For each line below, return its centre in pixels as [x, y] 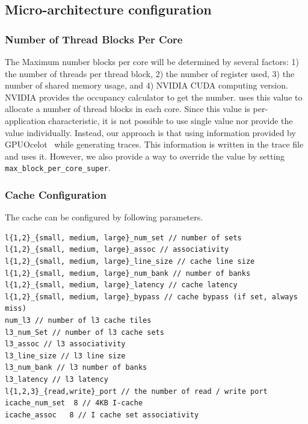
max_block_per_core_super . [58, 168]
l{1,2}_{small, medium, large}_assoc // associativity [117, 250]
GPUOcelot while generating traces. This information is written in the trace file [154, 144]
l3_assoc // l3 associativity [65, 344]
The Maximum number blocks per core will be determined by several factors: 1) [152, 61]
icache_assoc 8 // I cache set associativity [102, 415]
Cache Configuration [56, 194]
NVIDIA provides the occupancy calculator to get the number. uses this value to [154, 97]
